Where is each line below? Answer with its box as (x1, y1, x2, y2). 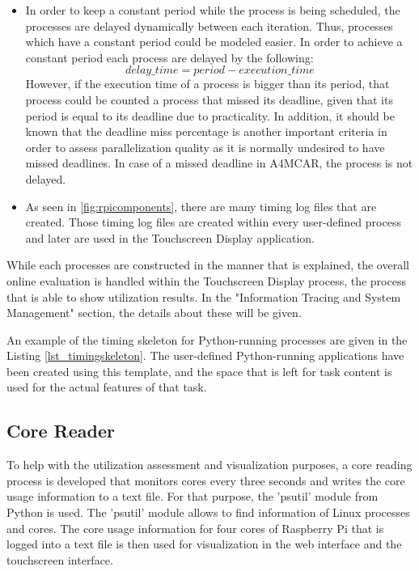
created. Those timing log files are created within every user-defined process (25, 214, 401, 231)
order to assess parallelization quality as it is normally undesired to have (25, 138, 385, 155)
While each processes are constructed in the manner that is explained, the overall (6, 256, 409, 273)
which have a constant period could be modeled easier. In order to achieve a (25, 33, 403, 50)
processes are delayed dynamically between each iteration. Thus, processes (25, 17, 393, 34)
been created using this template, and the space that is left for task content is (6, 362, 392, 379)
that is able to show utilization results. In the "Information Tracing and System (6, 288, 401, 305)
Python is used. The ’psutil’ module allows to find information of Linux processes (6, 504, 410, 521)
